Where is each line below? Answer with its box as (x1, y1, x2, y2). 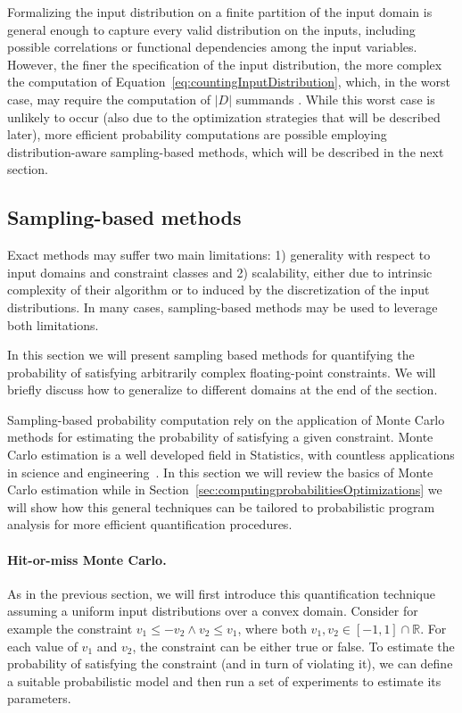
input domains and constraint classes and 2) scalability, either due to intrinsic (7, 262, 433, 281)
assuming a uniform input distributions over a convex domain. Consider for (7, 601, 418, 620)
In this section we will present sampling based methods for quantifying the (7, 345, 415, 364)
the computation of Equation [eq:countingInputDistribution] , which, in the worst (7, 72, 450, 91)
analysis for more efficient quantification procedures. (7, 515, 293, 534)
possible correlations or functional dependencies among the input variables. (7, 37, 417, 56)
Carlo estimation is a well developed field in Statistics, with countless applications (7, 445, 455, 464)
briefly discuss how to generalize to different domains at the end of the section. (7, 380, 438, 399)
